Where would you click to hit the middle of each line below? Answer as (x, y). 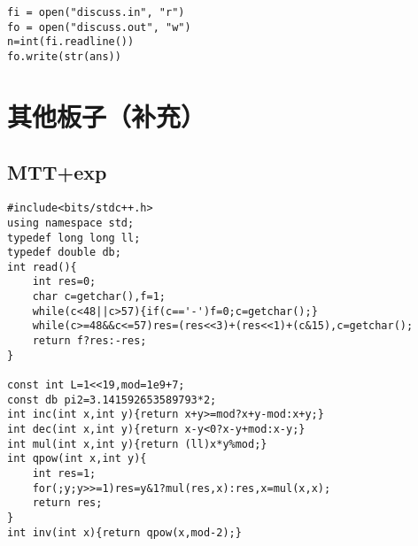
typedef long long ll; (74, 238)
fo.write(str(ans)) (64, 56)
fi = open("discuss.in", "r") (96, 12)
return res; (67, 503)
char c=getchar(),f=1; (99, 297)
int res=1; (64, 474)
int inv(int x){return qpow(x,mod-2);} (124, 532)
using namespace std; (71, 223)
